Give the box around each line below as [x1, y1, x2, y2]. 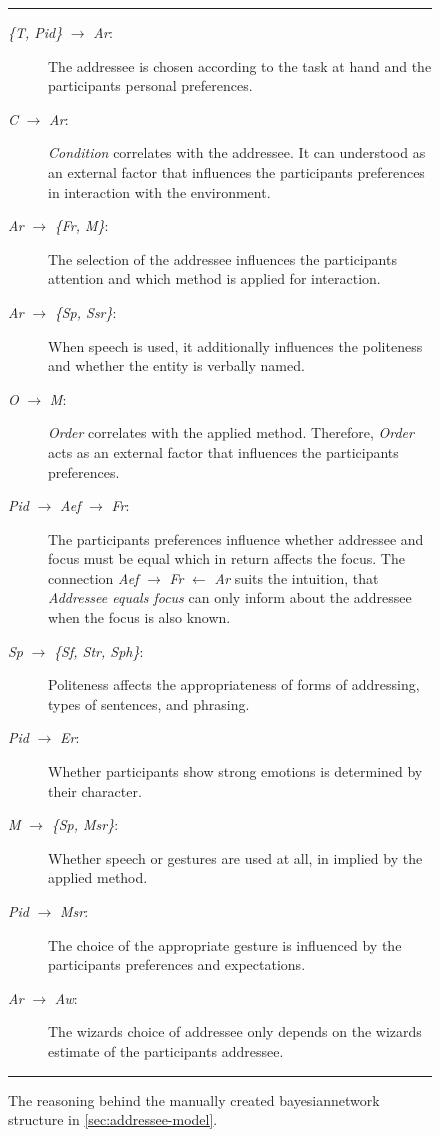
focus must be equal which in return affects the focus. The [48, 548, 405, 569]
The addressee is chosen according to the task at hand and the [48, 55, 432, 76]
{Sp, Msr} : [51, 814, 119, 835]
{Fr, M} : [54, 215, 109, 236]
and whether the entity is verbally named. [48, 355, 305, 376]
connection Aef [48, 567, 139, 588]
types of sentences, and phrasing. [48, 693, 250, 714]
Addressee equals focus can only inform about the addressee [48, 587, 412, 608]
